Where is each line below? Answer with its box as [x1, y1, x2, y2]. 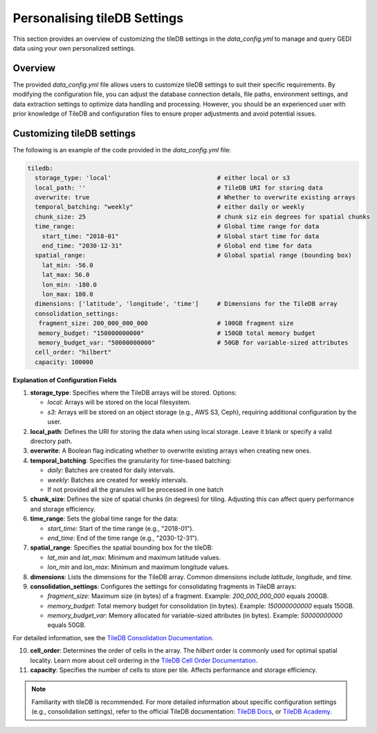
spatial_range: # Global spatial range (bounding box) [35, 251, 352, 260]
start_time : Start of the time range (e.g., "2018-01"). [47, 524, 194, 532]
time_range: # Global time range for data [35, 222, 320, 230]
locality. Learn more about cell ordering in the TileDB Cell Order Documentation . [30, 656, 258, 664]
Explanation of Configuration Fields [12, 376, 117, 384]
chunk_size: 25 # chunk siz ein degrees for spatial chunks [35, 212, 370, 221]
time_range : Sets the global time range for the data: [30, 514, 178, 523]
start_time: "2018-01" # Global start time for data [42, 232, 320, 240]
